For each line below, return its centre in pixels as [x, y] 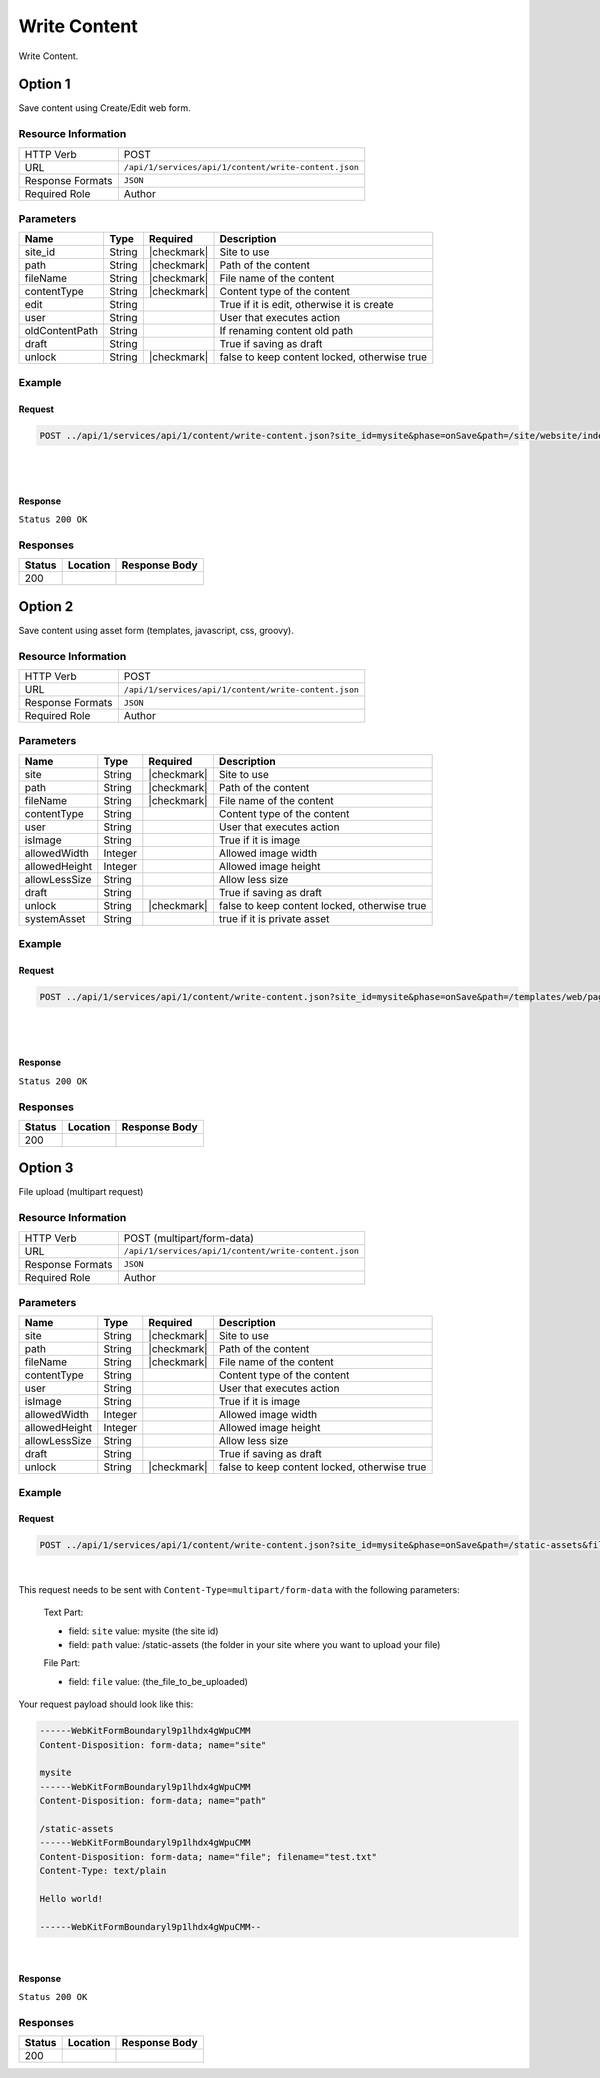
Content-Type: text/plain [103, 1871]
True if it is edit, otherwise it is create [306, 305]
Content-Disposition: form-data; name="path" [153, 1801]
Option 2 [46, 606]
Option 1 [44, 84]
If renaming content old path [286, 331]
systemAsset [55, 918]
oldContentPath [61, 331]
